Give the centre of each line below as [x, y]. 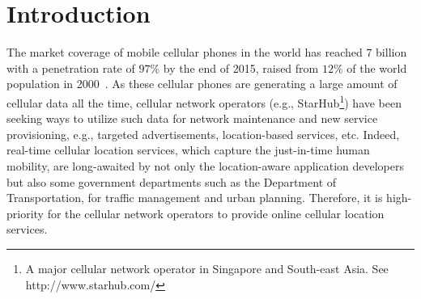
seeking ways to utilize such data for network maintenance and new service [192, 118]
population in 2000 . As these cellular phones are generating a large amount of [202, 84]
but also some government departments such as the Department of [172, 181]
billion [391, 52]
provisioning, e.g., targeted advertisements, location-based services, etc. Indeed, [203, 134]
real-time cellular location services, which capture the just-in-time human [188, 150]
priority [25, 213]
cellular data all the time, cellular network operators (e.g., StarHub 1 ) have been [204, 101]
